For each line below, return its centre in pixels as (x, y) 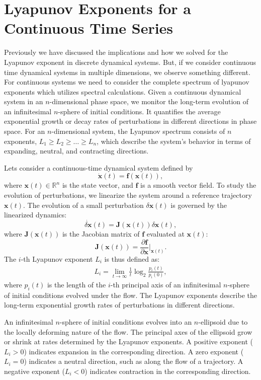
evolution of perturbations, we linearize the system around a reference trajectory (128, 195)
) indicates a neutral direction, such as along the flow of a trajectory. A (134, 361)
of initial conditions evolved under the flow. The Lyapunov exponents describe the (130, 295)
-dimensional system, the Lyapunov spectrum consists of (138, 131)
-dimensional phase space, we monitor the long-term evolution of (149, 101)
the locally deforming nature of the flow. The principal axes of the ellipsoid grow (128, 331)
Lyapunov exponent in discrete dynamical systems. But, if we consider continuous (130, 62)
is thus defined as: (132, 258)
